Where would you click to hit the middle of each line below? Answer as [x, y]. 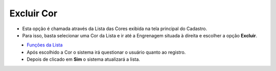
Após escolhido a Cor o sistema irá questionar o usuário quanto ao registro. [106, 52]
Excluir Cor [33, 13]
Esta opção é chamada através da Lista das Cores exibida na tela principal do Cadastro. [115, 29]
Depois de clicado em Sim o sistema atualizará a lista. [84, 59]
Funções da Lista [45, 45]
